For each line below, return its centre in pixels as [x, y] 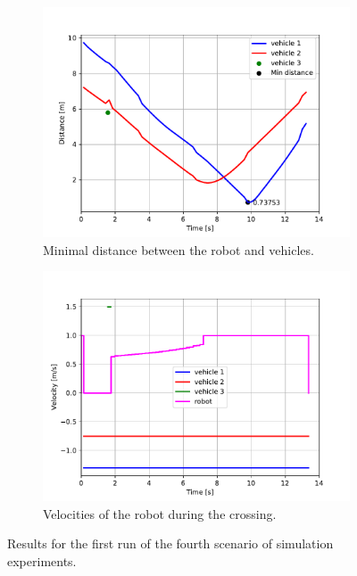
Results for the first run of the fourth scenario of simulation [170, 543]
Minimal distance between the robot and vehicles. [178, 249]
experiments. [42, 560]
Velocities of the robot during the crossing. [160, 513]
